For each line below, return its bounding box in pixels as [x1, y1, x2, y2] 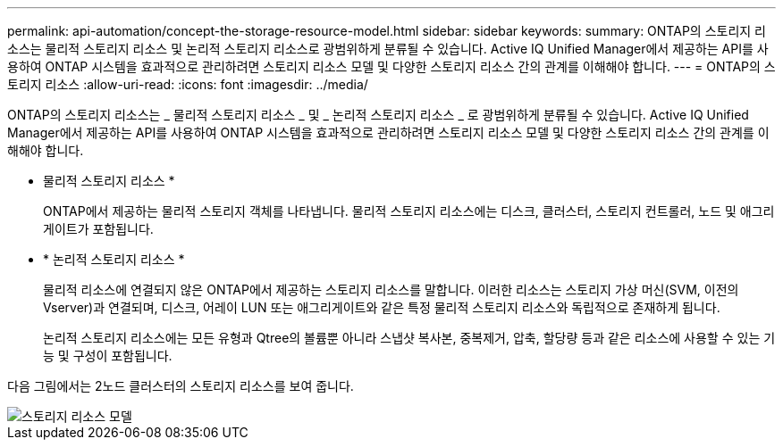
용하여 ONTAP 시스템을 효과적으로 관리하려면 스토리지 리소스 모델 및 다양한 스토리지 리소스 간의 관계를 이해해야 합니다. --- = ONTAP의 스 [7, 59, 776, 74]
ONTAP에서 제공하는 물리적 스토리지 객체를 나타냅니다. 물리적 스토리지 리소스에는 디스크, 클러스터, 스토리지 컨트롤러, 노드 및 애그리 [43, 203, 775, 219]
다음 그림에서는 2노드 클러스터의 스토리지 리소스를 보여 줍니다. [7, 378, 354, 393]
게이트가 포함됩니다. [43, 221, 154, 236]
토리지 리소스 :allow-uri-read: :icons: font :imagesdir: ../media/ [7, 77, 368, 92]
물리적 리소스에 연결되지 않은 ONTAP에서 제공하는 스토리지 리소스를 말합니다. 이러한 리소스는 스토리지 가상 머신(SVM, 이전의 [43, 282, 739, 297]
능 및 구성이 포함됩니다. [43, 348, 173, 363]
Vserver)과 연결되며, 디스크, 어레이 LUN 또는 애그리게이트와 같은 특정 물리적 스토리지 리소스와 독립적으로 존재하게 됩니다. [43, 300, 720, 315]
